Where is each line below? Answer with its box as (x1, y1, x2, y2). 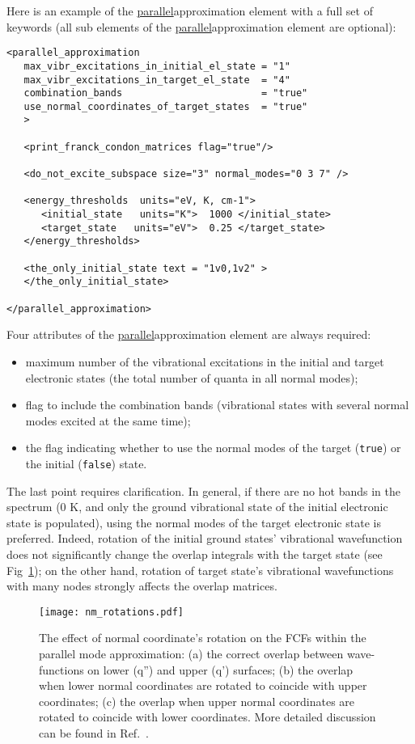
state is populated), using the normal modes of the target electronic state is (6, 514, 381, 531)
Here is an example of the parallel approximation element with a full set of (6, 2, 373, 19)
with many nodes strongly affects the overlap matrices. (6, 577, 277, 594)
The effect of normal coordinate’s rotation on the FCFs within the (39, 629, 366, 646)
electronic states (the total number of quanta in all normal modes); (25, 369, 358, 386)
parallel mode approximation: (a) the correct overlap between (39, 645, 344, 662)
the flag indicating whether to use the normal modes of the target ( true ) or (25, 439, 401, 456)
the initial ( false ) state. (25, 454, 147, 471)
